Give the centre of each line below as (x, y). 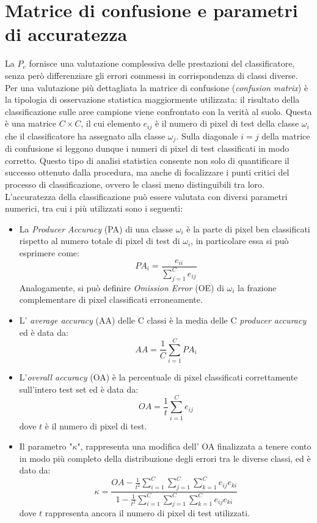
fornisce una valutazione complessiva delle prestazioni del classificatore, (162, 63)
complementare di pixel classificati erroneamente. (111, 299)
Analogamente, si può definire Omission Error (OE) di (122, 287)
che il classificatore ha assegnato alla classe (85, 135)
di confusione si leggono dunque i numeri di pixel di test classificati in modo (147, 148)
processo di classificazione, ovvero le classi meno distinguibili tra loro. (135, 184)
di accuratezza (66, 34)
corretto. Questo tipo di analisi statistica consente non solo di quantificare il (147, 160)
